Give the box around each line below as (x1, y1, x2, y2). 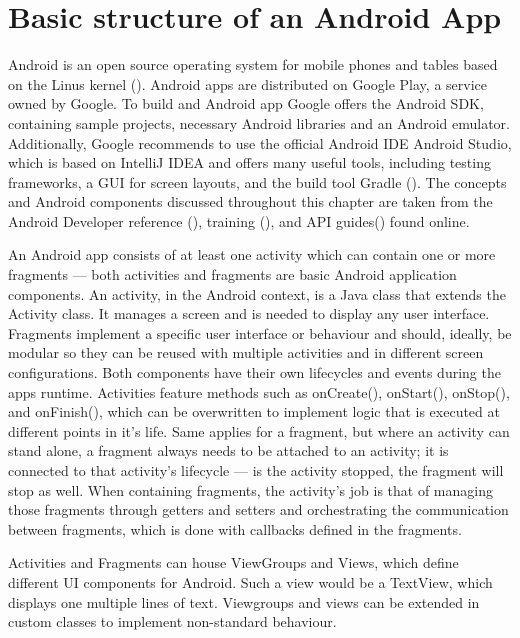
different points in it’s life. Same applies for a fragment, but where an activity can (8, 420, 510, 441)
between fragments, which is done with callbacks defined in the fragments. (8, 518, 462, 539)
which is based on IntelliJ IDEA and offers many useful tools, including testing (8, 152, 491, 173)
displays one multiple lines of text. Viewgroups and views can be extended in (8, 591, 480, 612)
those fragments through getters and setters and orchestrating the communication (8, 499, 509, 520)
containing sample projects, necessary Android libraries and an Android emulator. (8, 112, 510, 133)
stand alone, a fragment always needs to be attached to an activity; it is (8, 440, 449, 461)
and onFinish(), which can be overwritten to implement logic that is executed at (8, 401, 500, 422)
